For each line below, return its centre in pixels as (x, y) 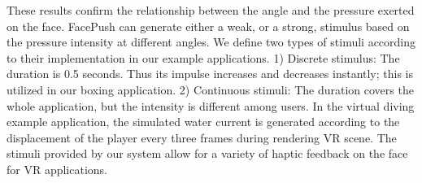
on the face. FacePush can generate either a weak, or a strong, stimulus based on (208, 26)
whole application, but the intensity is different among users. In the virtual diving (211, 105)
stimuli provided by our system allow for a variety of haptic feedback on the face (207, 153)
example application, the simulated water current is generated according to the (203, 122)
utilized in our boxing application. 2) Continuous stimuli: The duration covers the (210, 89)
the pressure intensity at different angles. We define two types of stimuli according (211, 42)
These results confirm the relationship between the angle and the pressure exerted (211, 10)
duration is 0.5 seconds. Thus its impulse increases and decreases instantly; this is (210, 74)
